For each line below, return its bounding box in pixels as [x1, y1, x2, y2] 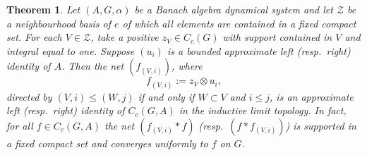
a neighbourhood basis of [6, 15, 111, 30]
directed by [6, 89, 52, 104]
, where [171, 58, 203, 73]
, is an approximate [270, 89, 354, 104]
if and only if [138, 89, 195, 104]
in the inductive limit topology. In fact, [179, 103, 347, 118]
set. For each [6, 30, 62, 44]
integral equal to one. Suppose [6, 43, 135, 58]
